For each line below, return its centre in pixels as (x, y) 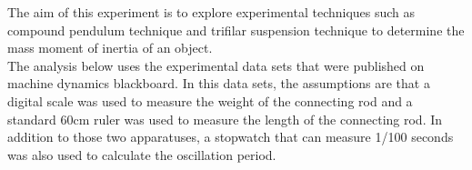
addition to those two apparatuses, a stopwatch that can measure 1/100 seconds (231, 137)
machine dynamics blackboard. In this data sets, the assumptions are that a (219, 83)
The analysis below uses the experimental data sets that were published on (216, 65)
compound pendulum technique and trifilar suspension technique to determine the (236, 30)
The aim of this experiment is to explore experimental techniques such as (211, 12)
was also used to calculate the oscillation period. (142, 154)
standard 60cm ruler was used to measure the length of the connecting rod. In (225, 119)
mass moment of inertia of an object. (110, 48)
